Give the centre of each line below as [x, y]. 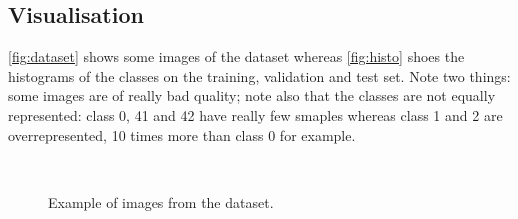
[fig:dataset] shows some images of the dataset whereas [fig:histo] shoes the [236, 56]
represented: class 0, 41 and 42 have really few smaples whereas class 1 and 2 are [255, 114]
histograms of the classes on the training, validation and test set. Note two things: [259, 75]
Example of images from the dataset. [161, 201]
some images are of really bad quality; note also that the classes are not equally [252, 95]
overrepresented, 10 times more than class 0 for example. [182, 134]
